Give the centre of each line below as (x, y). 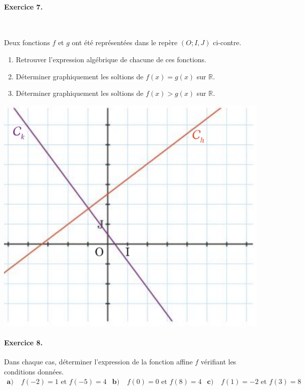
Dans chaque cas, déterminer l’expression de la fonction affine (98, 362)
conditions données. (34, 371)
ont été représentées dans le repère (125, 42)
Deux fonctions (27, 42)
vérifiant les (218, 362)
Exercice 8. (24, 343)
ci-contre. (227, 42)
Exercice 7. (24, 6)
